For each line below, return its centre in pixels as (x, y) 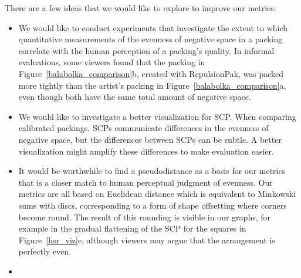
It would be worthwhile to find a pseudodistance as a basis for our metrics (152, 171)
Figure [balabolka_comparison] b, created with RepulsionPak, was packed (151, 73)
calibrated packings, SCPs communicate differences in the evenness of (143, 128)
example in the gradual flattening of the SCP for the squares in (132, 228)
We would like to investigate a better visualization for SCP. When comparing (157, 116)
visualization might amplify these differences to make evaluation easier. (146, 151)
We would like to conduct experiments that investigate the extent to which (153, 27)
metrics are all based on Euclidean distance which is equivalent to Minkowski (157, 194)
